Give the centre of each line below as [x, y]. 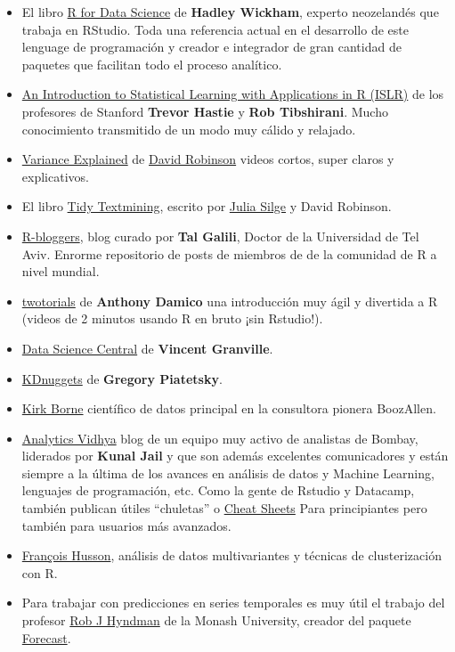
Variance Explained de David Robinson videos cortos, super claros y [208, 159]
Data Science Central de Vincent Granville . [147, 348]
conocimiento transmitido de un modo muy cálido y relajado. [189, 129]
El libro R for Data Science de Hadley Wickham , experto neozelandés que [230, 12]
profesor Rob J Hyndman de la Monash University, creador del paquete [216, 620]
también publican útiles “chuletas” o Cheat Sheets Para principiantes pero [224, 508]
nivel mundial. [61, 271]
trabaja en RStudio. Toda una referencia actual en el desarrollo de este [215, 29]
